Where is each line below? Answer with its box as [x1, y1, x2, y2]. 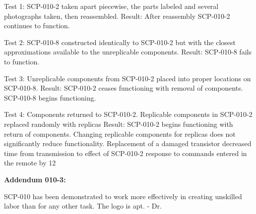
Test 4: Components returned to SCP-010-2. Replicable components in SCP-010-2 [4, 109, 253, 119]
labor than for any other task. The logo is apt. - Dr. [4, 201, 162, 211]
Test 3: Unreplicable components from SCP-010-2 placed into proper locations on [4, 73, 251, 83]
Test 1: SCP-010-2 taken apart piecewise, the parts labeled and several [4, 1, 219, 11]
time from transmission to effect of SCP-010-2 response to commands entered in [4, 148, 247, 158]
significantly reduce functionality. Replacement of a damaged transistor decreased [4, 138, 252, 149]
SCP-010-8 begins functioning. [4, 92, 96, 103]
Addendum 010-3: [4, 174, 66, 184]
